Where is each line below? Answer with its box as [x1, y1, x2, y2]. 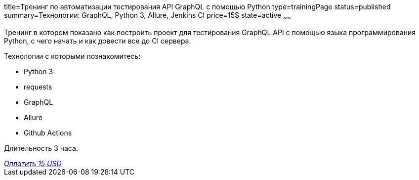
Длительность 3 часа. [4, 143, 78, 152]
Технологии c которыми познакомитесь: [4, 51, 141, 60]
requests [24, 82, 52, 91]
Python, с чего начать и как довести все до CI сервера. [4, 36, 191, 45]
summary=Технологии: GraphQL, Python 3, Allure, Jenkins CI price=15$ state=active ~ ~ [4, 11, 291, 21]
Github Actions [24, 128, 72, 137]
